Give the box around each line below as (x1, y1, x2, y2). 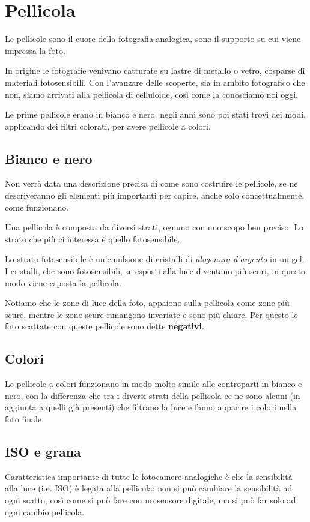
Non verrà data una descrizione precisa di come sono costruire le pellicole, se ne (5, 177, 298, 190)
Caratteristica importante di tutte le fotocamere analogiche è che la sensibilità (5, 470, 293, 482)
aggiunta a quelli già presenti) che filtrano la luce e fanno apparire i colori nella (5, 401, 297, 413)
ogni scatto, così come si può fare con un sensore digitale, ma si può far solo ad (5, 493, 296, 506)
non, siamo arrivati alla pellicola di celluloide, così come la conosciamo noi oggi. (5, 88, 298, 100)
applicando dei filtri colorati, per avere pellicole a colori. (5, 119, 211, 132)
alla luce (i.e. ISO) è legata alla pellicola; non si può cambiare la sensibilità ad (5, 482, 293, 494)
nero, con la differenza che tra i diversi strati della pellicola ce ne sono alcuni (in (5, 389, 300, 401)
